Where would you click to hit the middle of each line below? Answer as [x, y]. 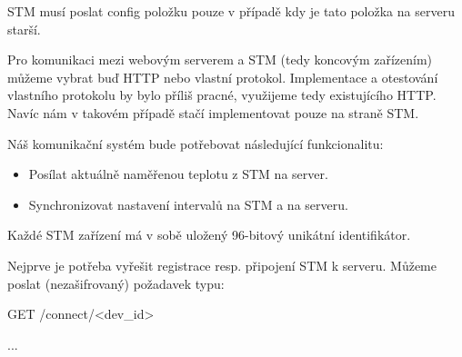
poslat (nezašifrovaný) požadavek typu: [116, 283]
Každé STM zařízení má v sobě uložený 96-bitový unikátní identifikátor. [209, 235]
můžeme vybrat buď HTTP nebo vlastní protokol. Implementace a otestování [223, 77]
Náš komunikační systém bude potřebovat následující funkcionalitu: [196, 143]
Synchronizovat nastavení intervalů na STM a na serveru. [188, 204]
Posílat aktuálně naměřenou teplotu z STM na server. [178, 174]
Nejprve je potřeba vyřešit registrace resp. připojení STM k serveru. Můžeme [222, 265]
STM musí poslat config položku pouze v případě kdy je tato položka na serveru [231, 11]
